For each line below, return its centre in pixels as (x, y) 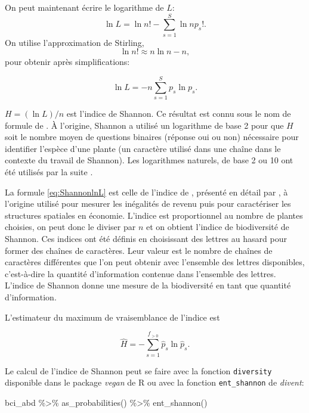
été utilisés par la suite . (49, 172)
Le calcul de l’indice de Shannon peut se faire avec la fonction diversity (138, 370)
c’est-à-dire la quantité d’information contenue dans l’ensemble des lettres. (140, 273)
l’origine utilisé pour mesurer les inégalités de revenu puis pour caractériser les (148, 204)
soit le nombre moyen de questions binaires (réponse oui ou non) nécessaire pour (152, 137)
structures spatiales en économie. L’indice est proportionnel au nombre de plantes (154, 215)
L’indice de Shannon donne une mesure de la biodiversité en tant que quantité (148, 285)
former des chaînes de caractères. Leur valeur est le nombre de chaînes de (139, 250)
